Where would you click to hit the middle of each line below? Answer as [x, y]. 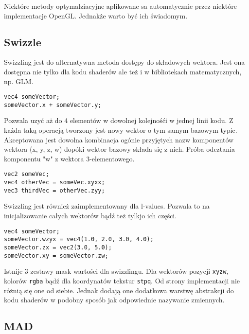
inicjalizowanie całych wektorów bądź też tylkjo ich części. [90, 216]
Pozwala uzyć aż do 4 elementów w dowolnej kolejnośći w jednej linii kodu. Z [119, 120]
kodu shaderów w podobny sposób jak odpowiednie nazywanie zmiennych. [114, 300]
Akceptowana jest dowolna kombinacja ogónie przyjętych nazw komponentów [119, 139]
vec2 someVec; [27, 174]
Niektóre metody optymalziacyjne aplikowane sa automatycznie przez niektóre [120, 6]
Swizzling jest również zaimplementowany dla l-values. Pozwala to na [107, 206]
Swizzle [23, 42]
